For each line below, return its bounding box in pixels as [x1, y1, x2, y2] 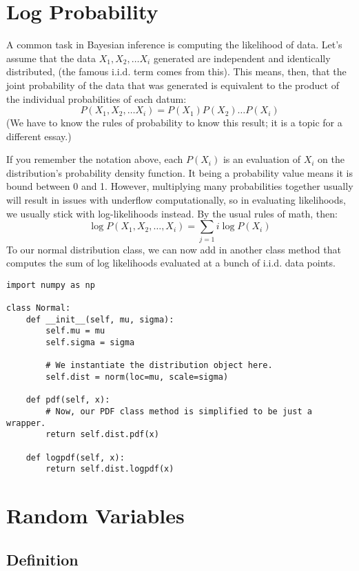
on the [318, 152, 345, 166]
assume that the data [6, 50, 96, 65]
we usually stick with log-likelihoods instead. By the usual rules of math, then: [6, 206, 338, 220]
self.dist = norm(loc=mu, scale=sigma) [45, 372, 229, 383]
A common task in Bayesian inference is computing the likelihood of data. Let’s [6, 37, 342, 52]
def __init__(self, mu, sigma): [25, 314, 174, 325]
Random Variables [6, 501, 185, 530]
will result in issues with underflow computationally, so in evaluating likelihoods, [6, 193, 346, 207]
